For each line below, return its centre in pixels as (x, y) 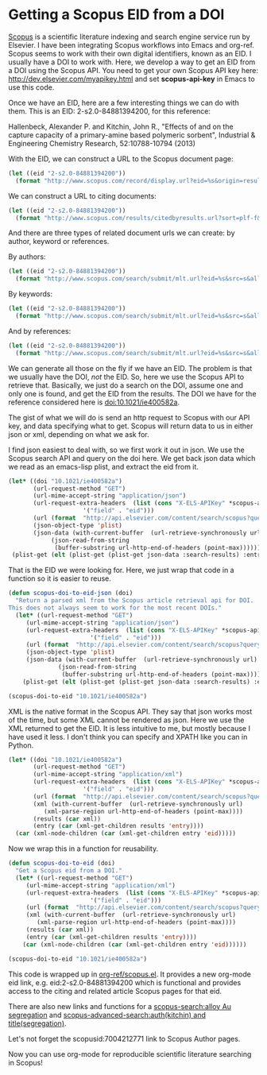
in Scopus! (26, 1062)
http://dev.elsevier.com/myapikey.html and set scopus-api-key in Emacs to (132, 79)
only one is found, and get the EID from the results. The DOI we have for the (132, 393)
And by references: (40, 331)
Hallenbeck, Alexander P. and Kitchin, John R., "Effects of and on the (121, 126)
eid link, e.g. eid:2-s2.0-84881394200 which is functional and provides (125, 982)
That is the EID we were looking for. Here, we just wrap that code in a (121, 570)
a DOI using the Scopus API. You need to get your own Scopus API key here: (133, 70)
